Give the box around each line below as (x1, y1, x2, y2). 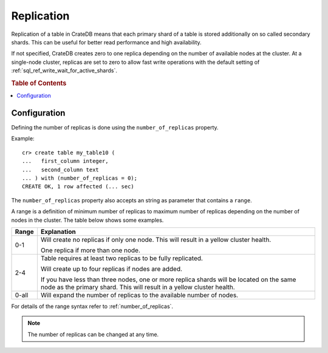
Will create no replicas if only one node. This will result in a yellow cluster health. (40, 235, 272, 244)
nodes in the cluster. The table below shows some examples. (11, 216, 164, 224)
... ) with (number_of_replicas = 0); (22, 175, 138, 182)
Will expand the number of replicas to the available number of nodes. (40, 290, 239, 299)
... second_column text (22, 166, 100, 173)
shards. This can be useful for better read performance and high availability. (11, 38, 202, 46)
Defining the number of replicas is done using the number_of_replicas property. (11, 124, 219, 131)
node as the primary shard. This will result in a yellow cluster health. (40, 283, 235, 291)
